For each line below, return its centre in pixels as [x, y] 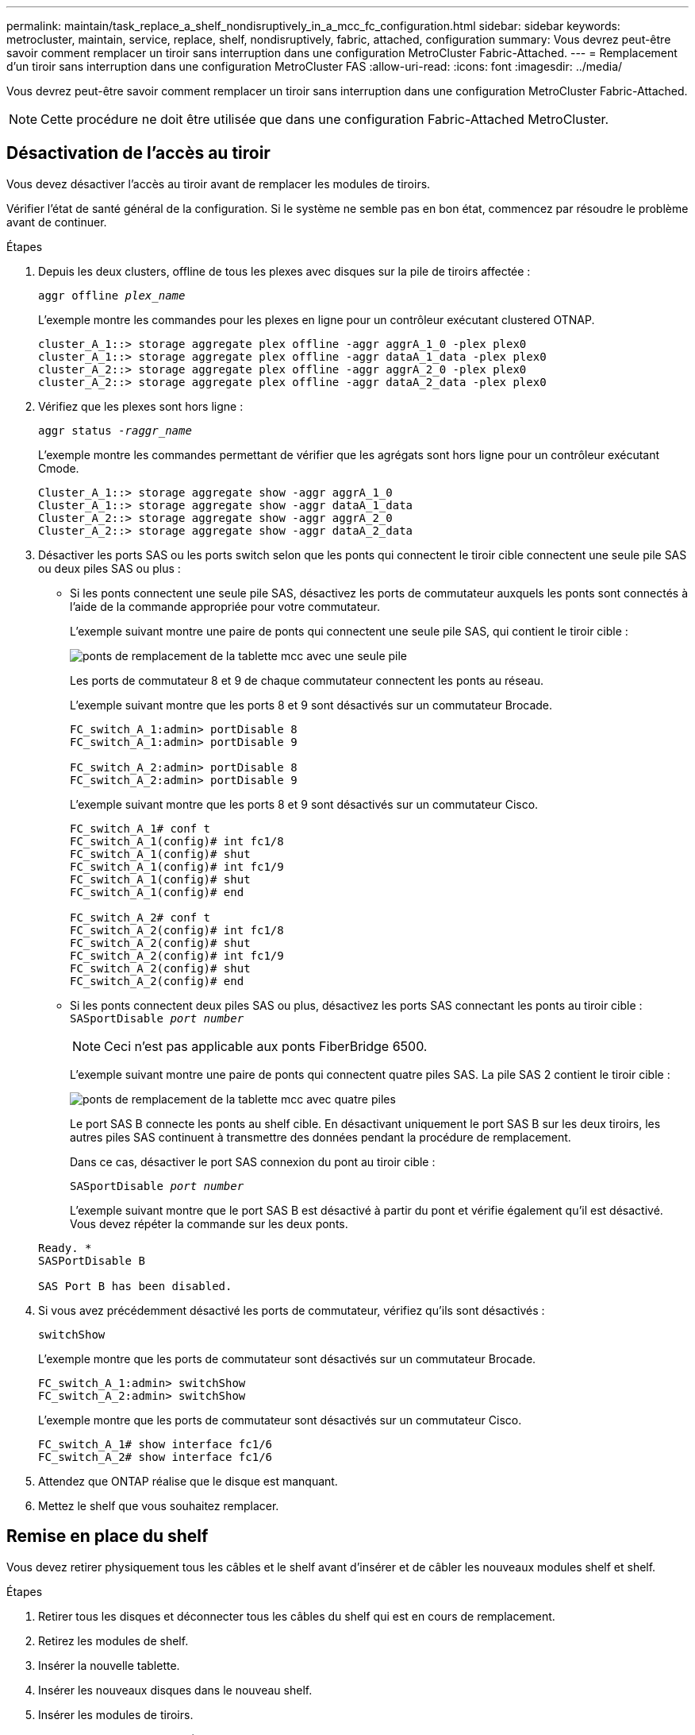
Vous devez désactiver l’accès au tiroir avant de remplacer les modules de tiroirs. [219, 184]
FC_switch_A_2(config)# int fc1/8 [177, 930]
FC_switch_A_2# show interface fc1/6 [156, 1457]
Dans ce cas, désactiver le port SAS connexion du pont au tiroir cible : [253, 1161]
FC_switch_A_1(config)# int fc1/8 [177, 841]
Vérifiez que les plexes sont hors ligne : [141, 406]
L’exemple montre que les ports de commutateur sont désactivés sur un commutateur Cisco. [280, 1420]
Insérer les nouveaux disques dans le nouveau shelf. [175, 1690]
